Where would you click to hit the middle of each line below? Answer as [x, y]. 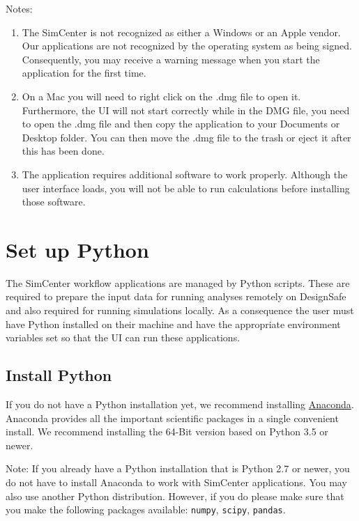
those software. [54, 202]
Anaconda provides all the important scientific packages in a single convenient [172, 418]
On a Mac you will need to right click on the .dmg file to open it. [161, 96]
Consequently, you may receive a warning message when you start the [171, 59]
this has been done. [63, 151]
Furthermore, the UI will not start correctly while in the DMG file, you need [186, 110]
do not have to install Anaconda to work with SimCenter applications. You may [176, 482]
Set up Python [77, 249]
